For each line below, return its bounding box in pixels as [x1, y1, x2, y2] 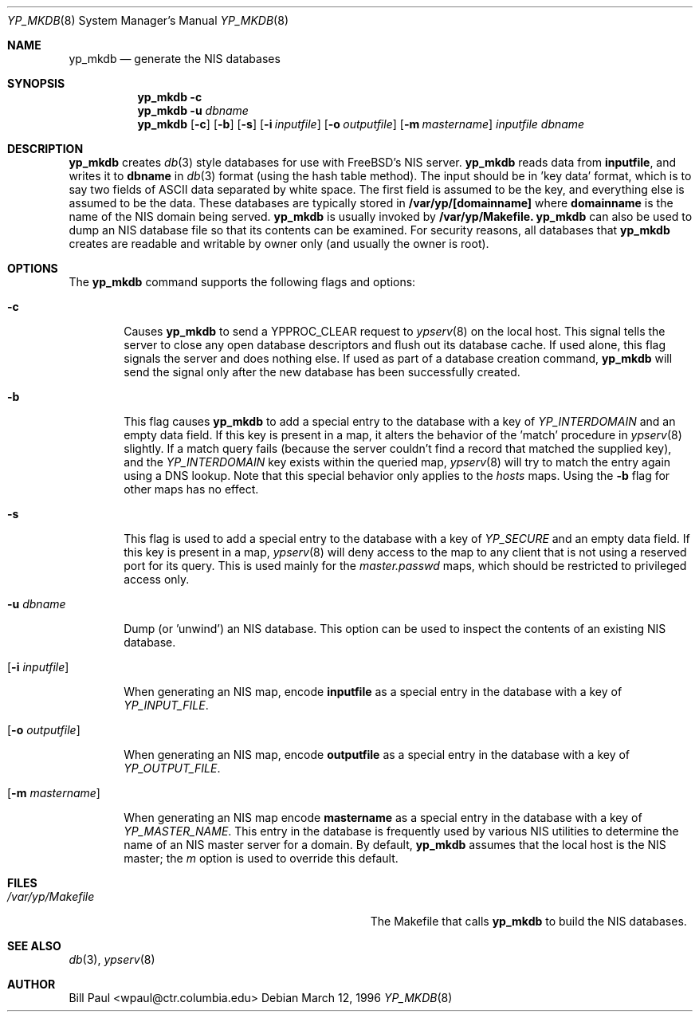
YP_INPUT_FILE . [124, 698, 209, 712]
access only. [124, 572, 190, 586]
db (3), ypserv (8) [69, 953, 155, 966]
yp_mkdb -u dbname [137, 104, 249, 117]
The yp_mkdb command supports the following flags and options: [69, 275, 416, 289]
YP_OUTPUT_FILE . [124, 761, 221, 775]
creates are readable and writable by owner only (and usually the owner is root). [69, 237, 489, 250]
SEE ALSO [7, 939, 61, 953]
